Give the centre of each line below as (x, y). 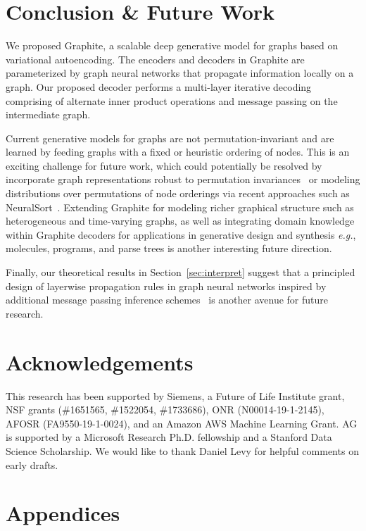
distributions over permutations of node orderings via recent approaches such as (178, 193)
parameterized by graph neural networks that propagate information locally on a (180, 73)
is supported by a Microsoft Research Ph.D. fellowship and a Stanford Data (169, 437)
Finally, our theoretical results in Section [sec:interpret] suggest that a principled (181, 272)
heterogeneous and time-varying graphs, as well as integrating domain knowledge (180, 221)
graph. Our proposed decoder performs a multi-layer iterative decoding (159, 86)
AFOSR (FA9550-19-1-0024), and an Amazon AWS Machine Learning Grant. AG (182, 423)
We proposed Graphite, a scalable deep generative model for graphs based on (172, 45)
